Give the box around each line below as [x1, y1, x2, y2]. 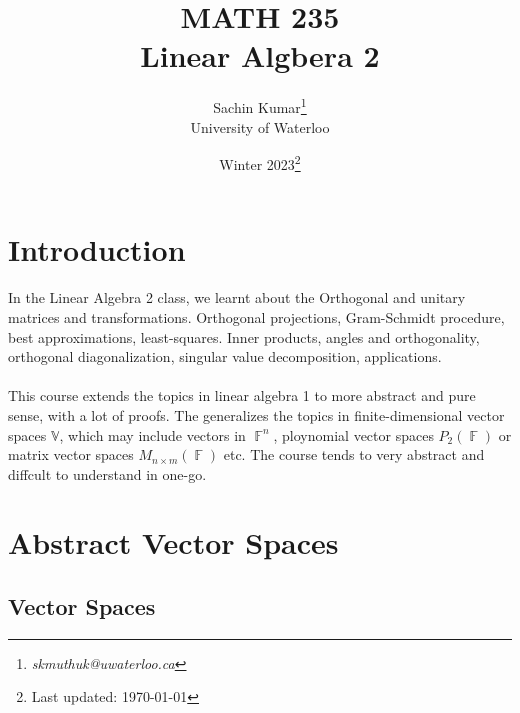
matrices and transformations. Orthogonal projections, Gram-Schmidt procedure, [8, 306, 505, 327]
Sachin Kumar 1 [213, 94, 307, 117]
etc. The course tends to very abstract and [223, 444, 485, 465]
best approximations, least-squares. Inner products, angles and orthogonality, [8, 326, 480, 347]
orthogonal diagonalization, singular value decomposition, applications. [8, 346, 442, 367]
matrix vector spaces [8, 444, 134, 465]
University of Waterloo [190, 116, 330, 137]
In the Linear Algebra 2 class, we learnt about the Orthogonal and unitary [8, 287, 466, 308]
